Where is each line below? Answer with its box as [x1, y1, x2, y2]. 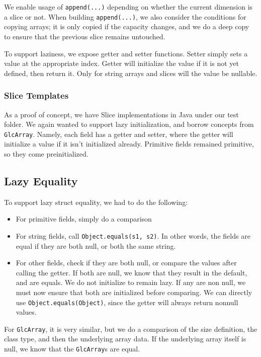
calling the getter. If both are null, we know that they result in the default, [16, 267, 247, 277]
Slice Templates [4, 89, 69, 102]
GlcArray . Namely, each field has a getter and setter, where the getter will [4, 128, 233, 139]
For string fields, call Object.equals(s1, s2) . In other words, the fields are [16, 230, 250, 241]
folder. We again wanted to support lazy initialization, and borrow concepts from [4, 119, 254, 129]
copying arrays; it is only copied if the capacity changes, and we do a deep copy [4, 21, 249, 32]
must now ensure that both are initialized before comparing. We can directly [16, 287, 252, 297]
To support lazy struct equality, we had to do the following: [4, 196, 188, 207]
